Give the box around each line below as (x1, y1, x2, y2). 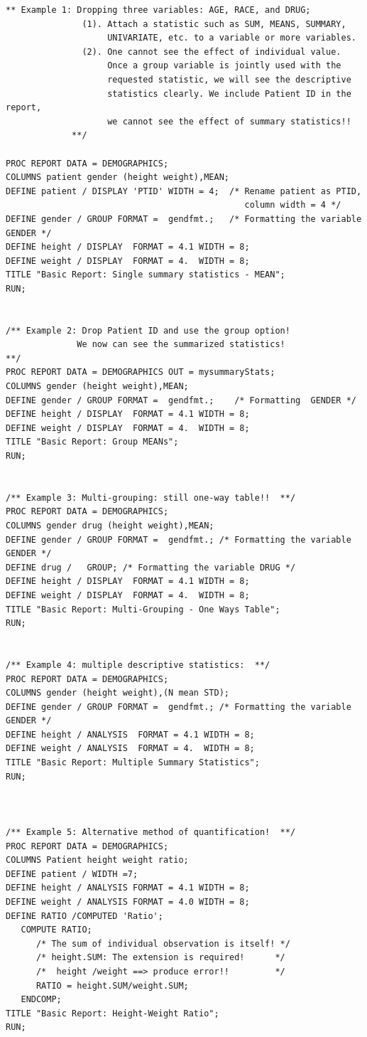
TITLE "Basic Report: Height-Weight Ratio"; (6, 1008, 219, 1019)
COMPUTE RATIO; (21, 925, 92, 935)
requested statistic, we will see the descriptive (107, 74, 351, 85)
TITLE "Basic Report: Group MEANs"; (6, 437, 179, 447)
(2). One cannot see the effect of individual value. (82, 46, 341, 57)
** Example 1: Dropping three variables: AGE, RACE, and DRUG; (6, 5, 311, 15)
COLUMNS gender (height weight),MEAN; (6, 381, 189, 392)
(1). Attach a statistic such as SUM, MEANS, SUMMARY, (82, 18, 346, 29)
